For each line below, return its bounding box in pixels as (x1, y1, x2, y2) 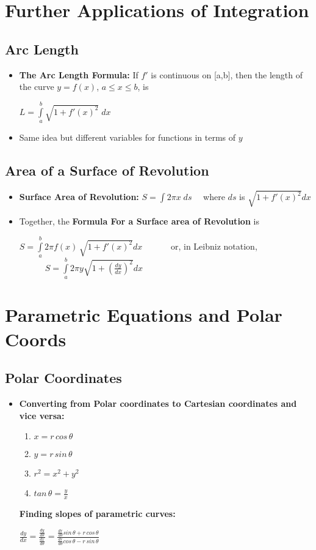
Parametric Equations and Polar (5, 302, 282, 327)
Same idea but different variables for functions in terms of (19, 130, 236, 143)
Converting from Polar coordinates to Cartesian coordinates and (19, 397, 297, 410)
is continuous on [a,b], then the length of (151, 68, 303, 81)
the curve (19, 80, 54, 93)
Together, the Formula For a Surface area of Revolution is (19, 215, 259, 228)
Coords (5, 326, 66, 351)
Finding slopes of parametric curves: (19, 507, 176, 520)
